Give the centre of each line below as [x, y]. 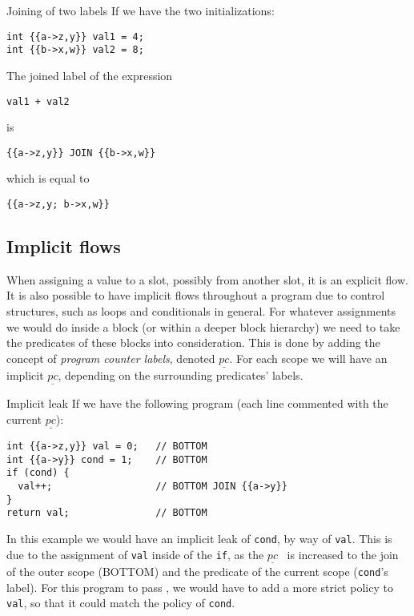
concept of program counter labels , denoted [111, 358]
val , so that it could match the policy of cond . [121, 603]
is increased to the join [343, 554]
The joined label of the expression [90, 75]
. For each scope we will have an [308, 358]
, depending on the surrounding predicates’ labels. [181, 375]
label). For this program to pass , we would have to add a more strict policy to [200, 587]
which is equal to [48, 178]
